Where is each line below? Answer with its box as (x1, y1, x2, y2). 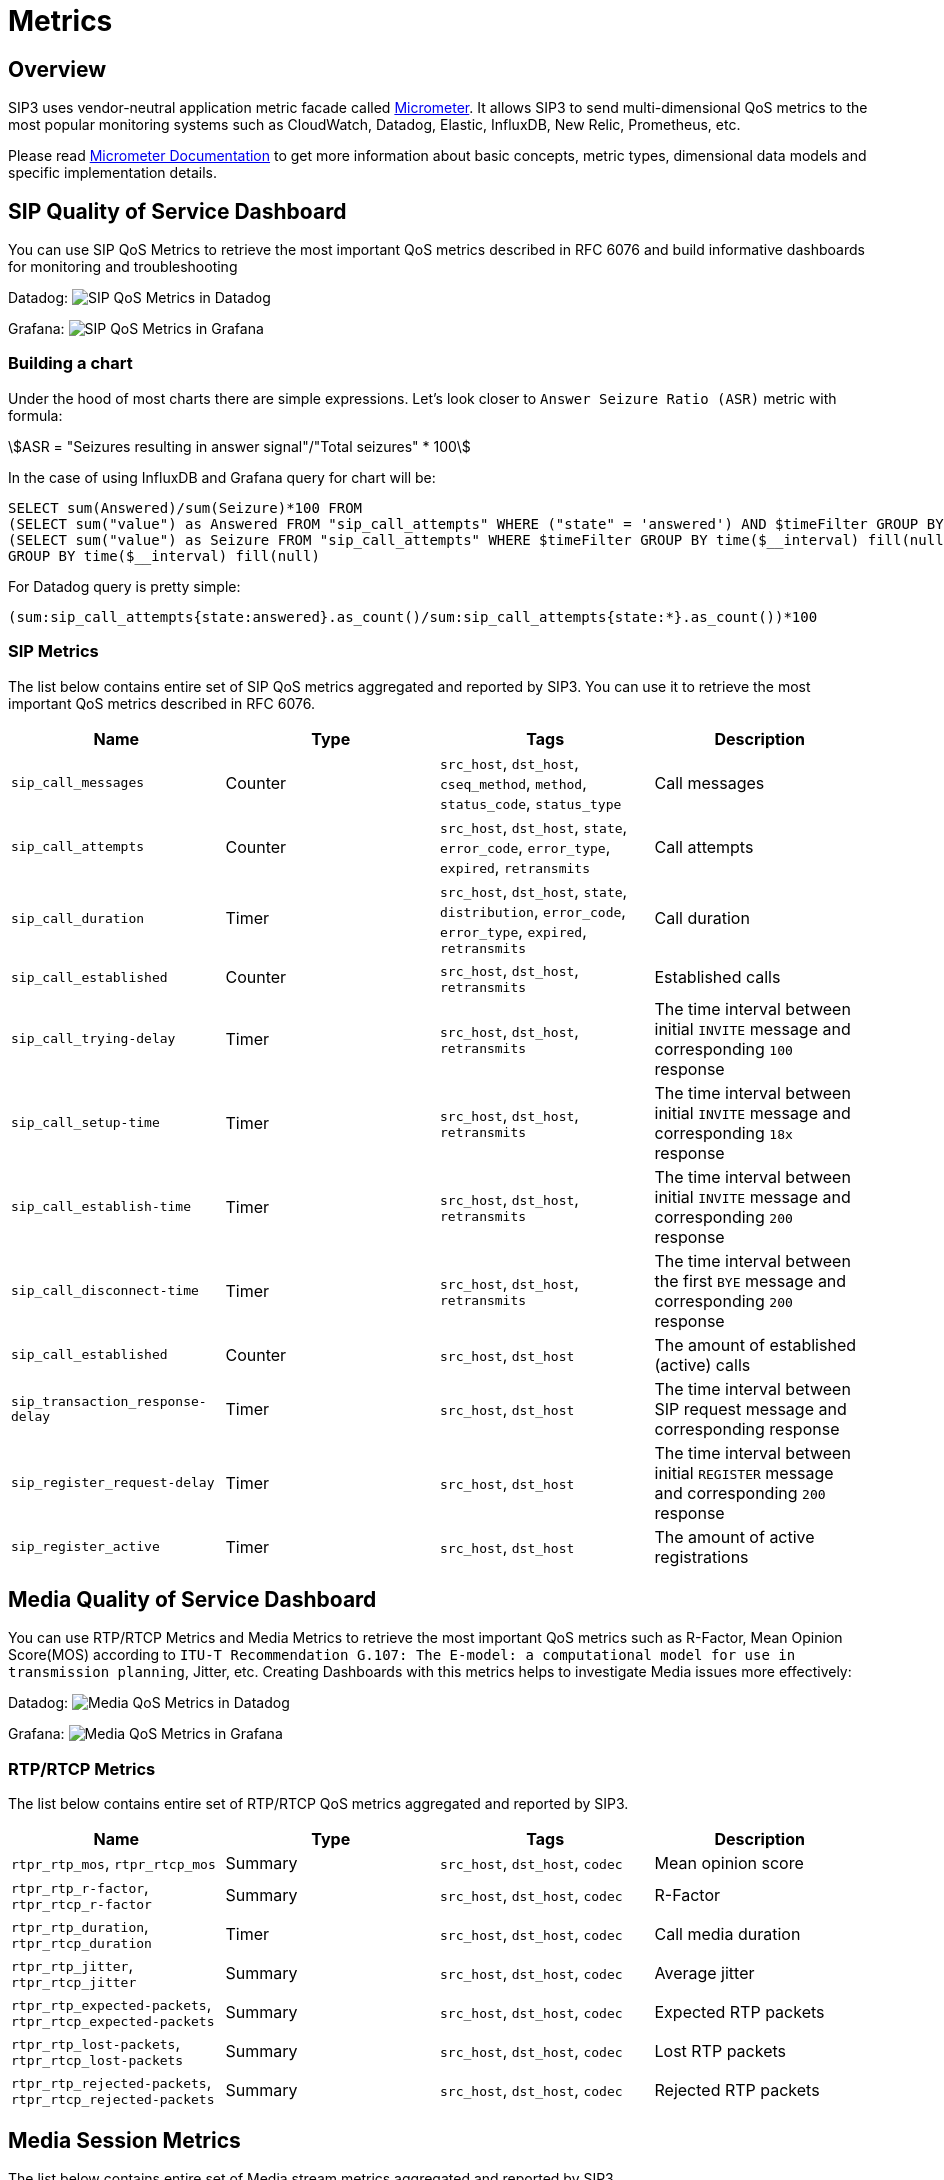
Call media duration (654, 1923, 801, 1944)
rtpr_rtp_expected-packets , (11, 1994, 212, 2015)
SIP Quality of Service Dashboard (8, 198, 347, 224)
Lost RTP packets (654, 2040, 787, 2061)
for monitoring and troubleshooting (8, 258, 238, 276)
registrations (654, 1546, 749, 1567)
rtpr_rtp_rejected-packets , (11, 2072, 212, 2093)
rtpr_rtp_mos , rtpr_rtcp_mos (11, 1853, 216, 1874)
